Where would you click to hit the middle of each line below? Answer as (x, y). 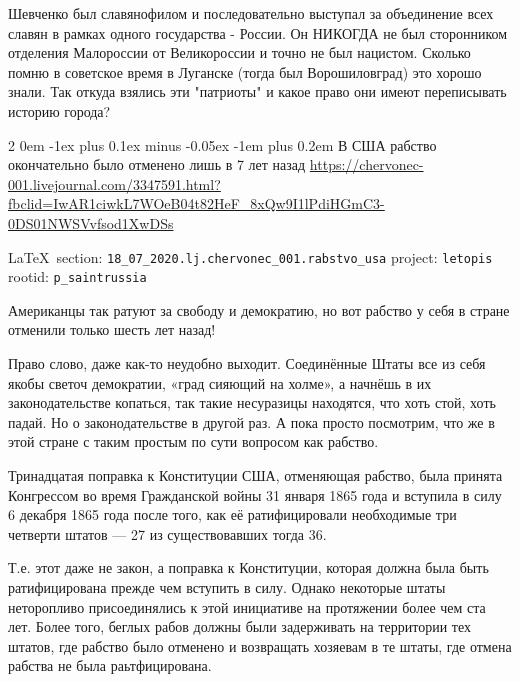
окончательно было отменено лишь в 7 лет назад (157, 164)
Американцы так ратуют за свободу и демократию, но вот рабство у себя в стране (259, 309)
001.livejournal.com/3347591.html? (114, 183)
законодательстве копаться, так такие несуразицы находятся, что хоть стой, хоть (252, 402)
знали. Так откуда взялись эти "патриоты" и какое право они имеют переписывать (257, 91)
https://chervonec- (366, 164)
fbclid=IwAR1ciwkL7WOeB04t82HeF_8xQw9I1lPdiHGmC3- (196, 203)
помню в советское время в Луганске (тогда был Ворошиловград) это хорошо (245, 71)
